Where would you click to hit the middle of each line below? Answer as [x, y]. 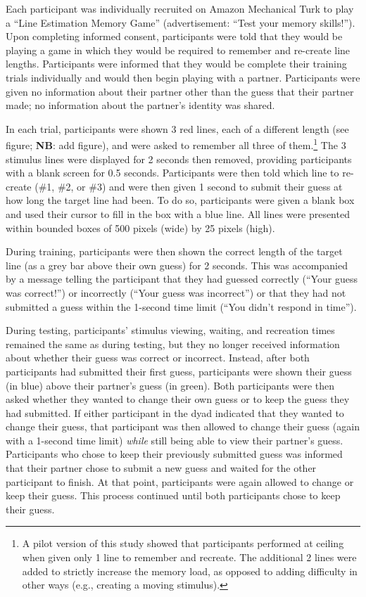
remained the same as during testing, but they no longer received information [173, 344]
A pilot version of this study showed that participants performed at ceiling [183, 543]
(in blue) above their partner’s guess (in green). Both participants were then [170, 385]
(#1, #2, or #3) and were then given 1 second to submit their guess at [189, 186]
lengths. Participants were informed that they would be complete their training [176, 64]
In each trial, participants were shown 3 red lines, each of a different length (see [177, 128]
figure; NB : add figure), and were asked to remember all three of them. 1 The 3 [176, 144]
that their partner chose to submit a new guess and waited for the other [161, 468]
